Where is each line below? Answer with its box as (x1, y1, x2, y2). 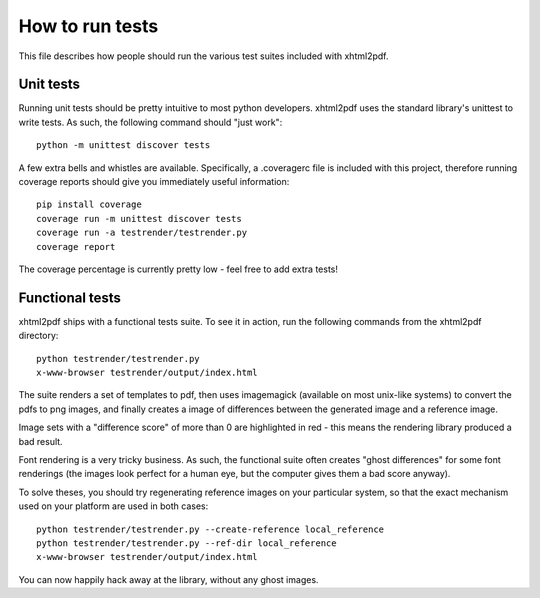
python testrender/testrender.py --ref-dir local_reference (36, 537, 337, 549)
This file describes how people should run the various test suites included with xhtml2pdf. (18, 50, 389, 62)
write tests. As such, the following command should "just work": (18, 116, 283, 128)
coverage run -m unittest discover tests (36, 213, 242, 224)
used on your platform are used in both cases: (18, 500, 209, 512)
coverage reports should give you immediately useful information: (18, 176, 290, 188)
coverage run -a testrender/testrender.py (36, 227, 248, 239)
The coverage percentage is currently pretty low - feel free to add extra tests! (18, 263, 339, 275)
